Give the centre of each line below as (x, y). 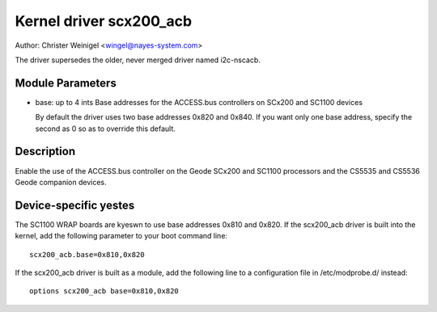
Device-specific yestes (75, 205)
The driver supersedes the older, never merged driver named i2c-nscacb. (138, 60)
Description (45, 152)
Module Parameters (66, 83)
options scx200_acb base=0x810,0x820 (104, 291)
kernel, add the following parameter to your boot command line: (121, 236)
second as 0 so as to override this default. (105, 129)
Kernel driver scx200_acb (104, 21)
